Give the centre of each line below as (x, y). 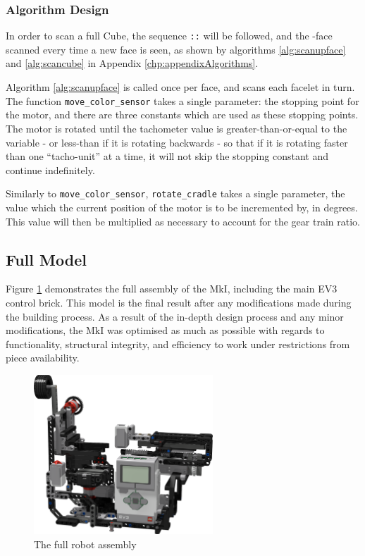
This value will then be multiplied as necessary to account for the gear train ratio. (183, 221)
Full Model (46, 259)
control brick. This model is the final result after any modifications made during (179, 302)
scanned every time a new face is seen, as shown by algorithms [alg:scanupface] (176, 49)
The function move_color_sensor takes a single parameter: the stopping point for (182, 100)
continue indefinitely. (50, 169)
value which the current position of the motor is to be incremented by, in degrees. (182, 207)
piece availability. (43, 358)
